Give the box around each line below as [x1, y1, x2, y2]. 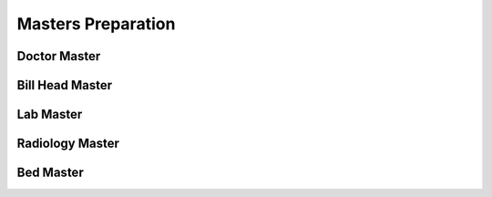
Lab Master [16, 107, 83, 122]
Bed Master [16, 165, 84, 181]
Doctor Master [16, 48, 101, 64]
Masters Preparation [16, 14, 176, 34]
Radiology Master [16, 136, 120, 151]
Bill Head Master [16, 78, 113, 93]
